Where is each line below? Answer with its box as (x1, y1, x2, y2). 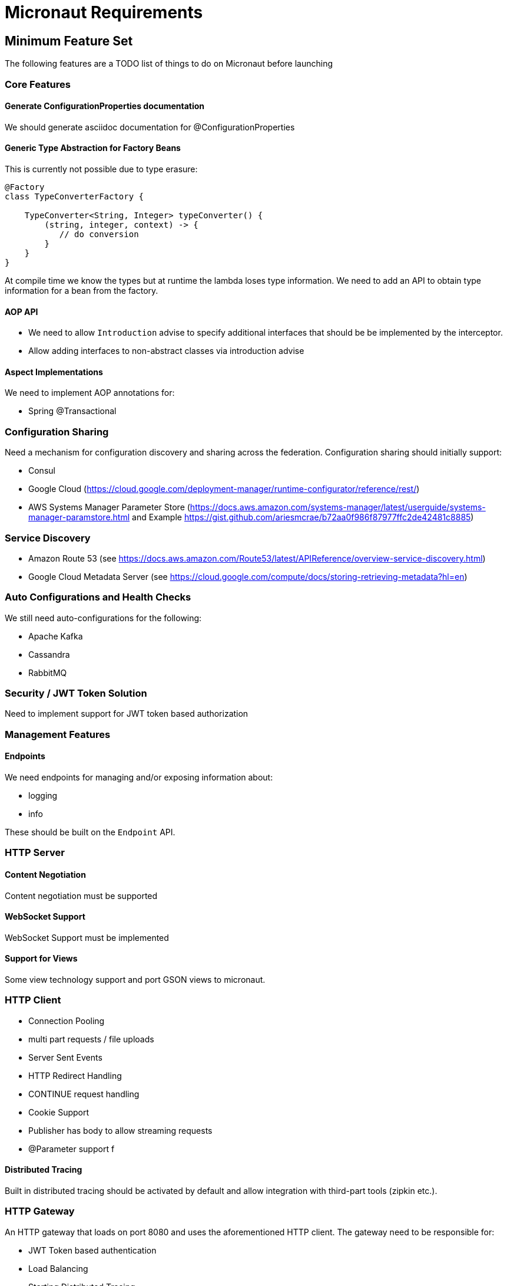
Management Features (5, 728, 111, 740)
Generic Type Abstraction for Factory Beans (5, 143, 181, 153)
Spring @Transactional (28, 406, 117, 416)
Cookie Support (28, 1107, 90, 1117)
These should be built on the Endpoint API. (5, 827, 175, 838)
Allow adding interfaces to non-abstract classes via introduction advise (28, 346, 304, 356)
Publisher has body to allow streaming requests (28, 1125, 213, 1136)
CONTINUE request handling (28, 1088, 140, 1099)
